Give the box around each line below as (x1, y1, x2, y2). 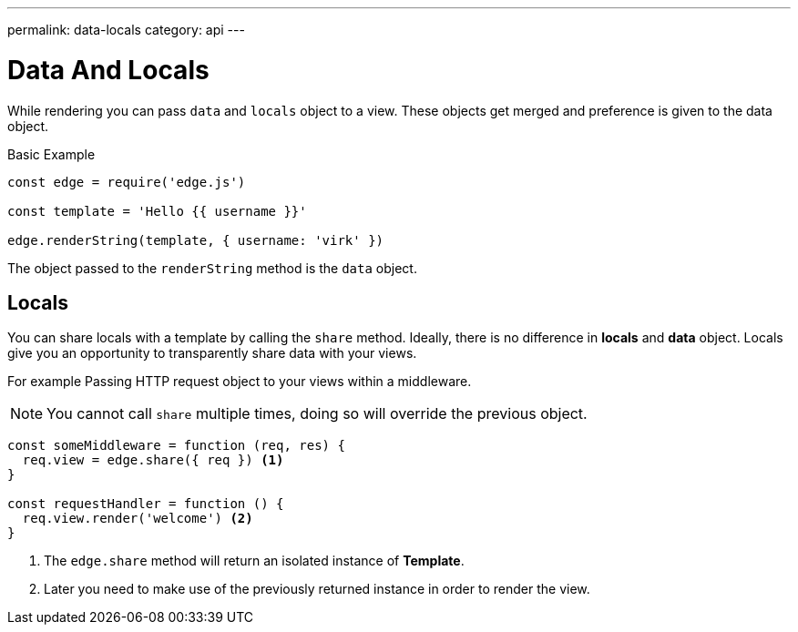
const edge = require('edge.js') (7, 174, 246, 189)
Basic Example (7, 146, 96, 162)
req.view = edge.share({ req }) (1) (22, 453, 284, 468)
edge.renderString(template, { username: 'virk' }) (7, 232, 384, 248)
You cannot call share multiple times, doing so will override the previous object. (46, 404, 588, 423)
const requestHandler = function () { (7, 496, 284, 512)
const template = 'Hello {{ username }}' (7, 203, 307, 219)
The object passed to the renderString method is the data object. (7, 260, 417, 276)
